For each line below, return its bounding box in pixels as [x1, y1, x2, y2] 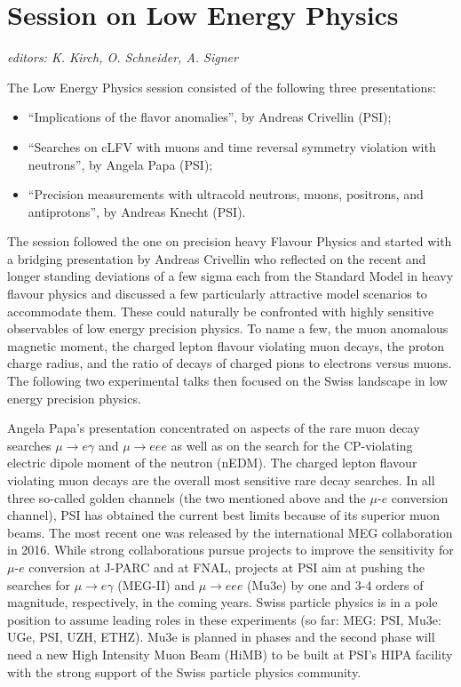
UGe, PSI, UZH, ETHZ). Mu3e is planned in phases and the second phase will [7, 627, 435, 646]
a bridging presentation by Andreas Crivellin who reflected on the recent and [7, 249, 426, 268]
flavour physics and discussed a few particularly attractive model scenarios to [7, 284, 427, 303]
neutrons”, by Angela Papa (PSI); [28, 155, 213, 173]
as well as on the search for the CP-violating [171, 435, 413, 454]
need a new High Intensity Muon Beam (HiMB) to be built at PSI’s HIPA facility [7, 644, 453, 663]
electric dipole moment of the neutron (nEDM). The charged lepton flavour [7, 453, 417, 472]
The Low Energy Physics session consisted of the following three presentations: [7, 77, 436, 96]
